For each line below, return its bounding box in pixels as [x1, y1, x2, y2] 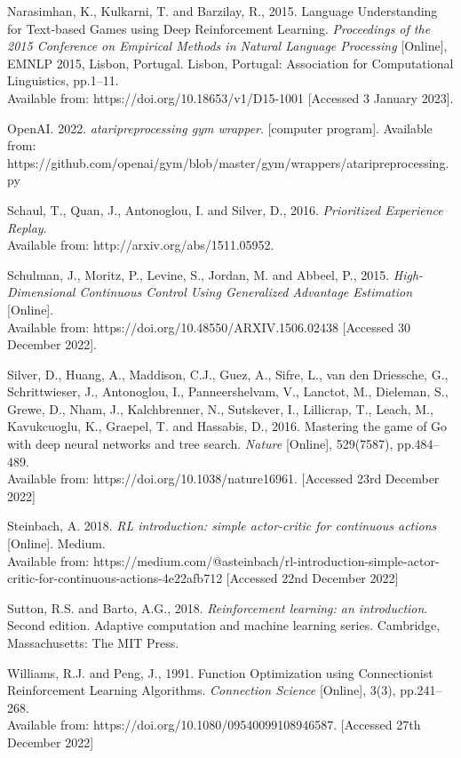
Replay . [7, 218, 47, 236]
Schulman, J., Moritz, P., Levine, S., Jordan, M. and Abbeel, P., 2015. [7, 265, 390, 283]
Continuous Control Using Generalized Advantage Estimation [79, 283, 413, 301]
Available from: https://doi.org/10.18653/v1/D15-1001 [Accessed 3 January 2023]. [7, 88, 454, 107]
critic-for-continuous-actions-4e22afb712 [7, 569, 223, 587]
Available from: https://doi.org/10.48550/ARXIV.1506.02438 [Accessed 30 [7, 317, 410, 336]
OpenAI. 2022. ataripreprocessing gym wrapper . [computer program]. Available [7, 118, 433, 137]
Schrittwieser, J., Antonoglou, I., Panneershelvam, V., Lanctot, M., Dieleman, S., [7, 382, 449, 401]
